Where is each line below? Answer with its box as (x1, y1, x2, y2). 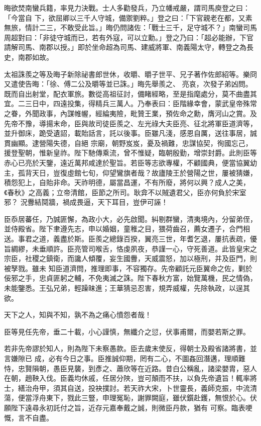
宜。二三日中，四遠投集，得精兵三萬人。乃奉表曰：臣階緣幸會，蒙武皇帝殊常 (4, 98, 257, 109)
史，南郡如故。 (4, 51, 53, 62)
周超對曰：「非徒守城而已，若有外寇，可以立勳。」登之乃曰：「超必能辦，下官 (4, 32, 253, 42)
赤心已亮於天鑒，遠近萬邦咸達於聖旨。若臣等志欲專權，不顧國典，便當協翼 (4, 157, 250, 167)
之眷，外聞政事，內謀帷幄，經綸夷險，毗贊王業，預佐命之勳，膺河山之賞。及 (4, 108, 257, 118)
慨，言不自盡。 (4, 412, 53, 422)
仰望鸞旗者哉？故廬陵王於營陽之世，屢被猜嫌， (102, 167, 257, 178)
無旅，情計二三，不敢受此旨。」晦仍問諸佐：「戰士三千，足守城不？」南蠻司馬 (4, 22, 257, 33)
